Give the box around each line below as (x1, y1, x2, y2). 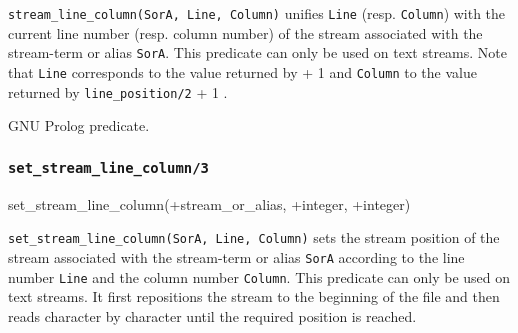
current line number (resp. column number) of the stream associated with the (8, 22, 483, 43)
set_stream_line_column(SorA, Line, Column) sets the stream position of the (8, 227, 500, 248)
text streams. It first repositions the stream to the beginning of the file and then (8, 286, 500, 307)
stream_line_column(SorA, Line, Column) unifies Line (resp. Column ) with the (8, 3, 506, 23)
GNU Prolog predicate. (8, 115, 150, 136)
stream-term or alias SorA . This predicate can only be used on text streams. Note (8, 42, 508, 63)
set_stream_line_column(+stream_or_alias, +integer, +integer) (8, 193, 411, 214)
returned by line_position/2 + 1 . (8, 81, 228, 102)
